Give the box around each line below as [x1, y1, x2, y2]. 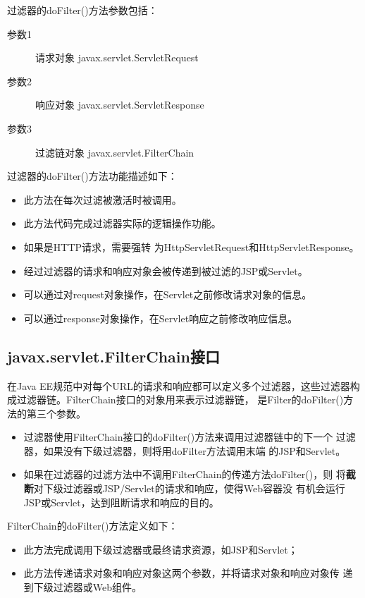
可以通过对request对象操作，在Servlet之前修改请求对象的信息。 [23, 287, 312, 302]
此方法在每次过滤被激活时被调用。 [23, 192, 182, 207]
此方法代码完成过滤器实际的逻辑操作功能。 [23, 216, 221, 231]
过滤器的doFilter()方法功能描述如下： [7, 169, 178, 183]
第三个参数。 [26, 405, 86, 420]
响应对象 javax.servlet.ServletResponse [35, 97, 204, 112]
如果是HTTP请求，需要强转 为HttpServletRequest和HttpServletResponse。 [23, 239, 359, 254]
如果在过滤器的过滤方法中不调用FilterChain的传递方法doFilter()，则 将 [23, 467, 346, 482]
